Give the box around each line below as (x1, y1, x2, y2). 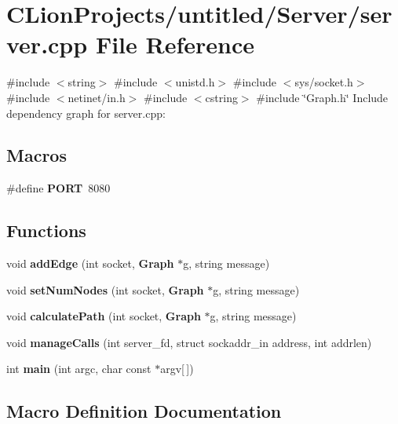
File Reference (95, 28, 254, 60)
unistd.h (175, 74, 215, 90)
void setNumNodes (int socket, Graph (6, 281, 204, 298)
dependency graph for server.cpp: (6, 104, 166, 121)
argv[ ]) (160, 360, 194, 377)
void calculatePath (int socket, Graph (6, 308, 201, 324)
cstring (205, 89, 238, 105)
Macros (6, 143, 67, 167)
